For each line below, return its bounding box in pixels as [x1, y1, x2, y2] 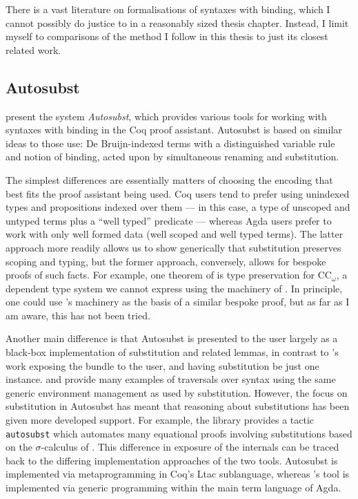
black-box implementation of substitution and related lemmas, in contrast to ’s [6, 345, 339, 359]
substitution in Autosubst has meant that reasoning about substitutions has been [6, 399, 350, 413]
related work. [6, 42, 61, 57]
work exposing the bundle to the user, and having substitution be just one [6, 358, 319, 373]
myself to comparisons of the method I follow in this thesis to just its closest [6, 29, 328, 44]
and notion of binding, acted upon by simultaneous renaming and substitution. [6, 149, 339, 164]
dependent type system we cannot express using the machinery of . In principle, [6, 281, 343, 295]
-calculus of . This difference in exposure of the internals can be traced [41, 440, 339, 454]
